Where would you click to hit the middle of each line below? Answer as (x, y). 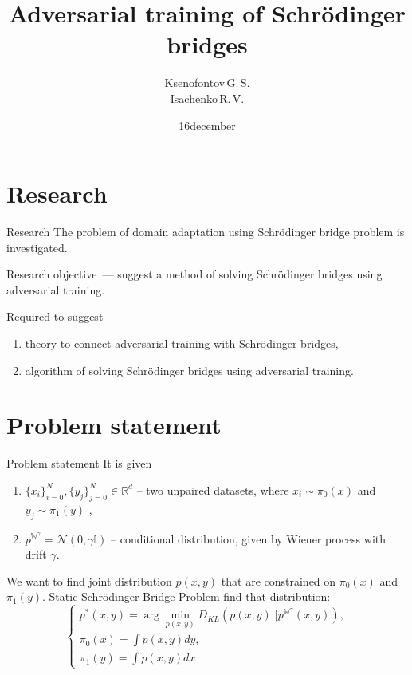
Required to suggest (55, 316)
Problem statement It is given (79, 463)
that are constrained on (279, 580)
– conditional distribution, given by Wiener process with (249, 538)
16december (207, 125)
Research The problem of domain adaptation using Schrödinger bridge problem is (206, 232)
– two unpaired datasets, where (213, 489)
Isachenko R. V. (207, 98)
